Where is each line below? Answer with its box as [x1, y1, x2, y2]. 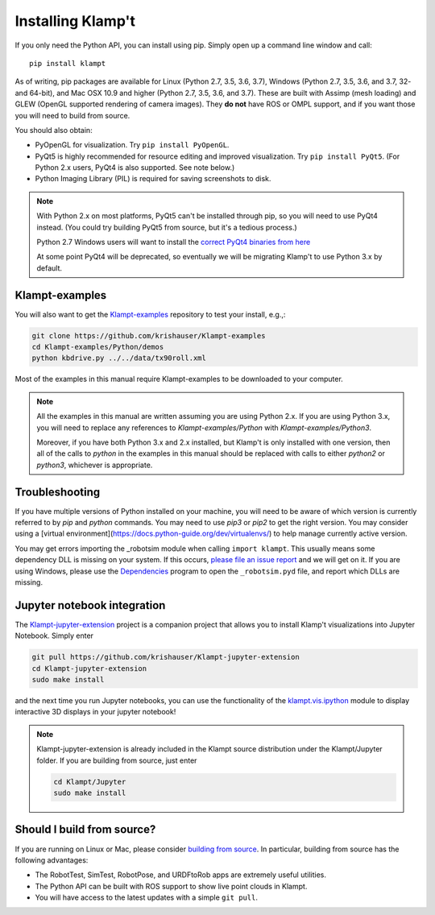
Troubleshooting [14, 485, 101, 499]
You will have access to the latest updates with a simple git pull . [35, 892, 258, 902]
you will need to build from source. [14, 110, 130, 120]
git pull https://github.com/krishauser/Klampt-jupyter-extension [31, 652, 300, 662]
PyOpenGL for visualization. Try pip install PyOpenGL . [35, 140, 230, 150]
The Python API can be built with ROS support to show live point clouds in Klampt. [35, 881, 308, 891]
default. [36, 263, 63, 273]
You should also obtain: [14, 125, 93, 135]
